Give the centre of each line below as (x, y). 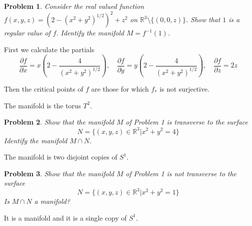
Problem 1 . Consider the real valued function (74, 6)
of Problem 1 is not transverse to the (181, 173)
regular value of (27, 33)
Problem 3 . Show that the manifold (59, 173)
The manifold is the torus (43, 105)
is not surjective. (184, 89)
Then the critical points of (44, 89)
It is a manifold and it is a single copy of (65, 217)
